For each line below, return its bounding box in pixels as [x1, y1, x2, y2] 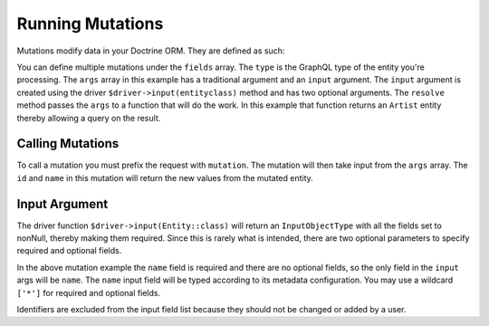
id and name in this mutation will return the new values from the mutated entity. [16, 172, 314, 183]
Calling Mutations [16, 136, 120, 151]
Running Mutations [16, 14, 164, 34]
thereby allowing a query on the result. [16, 112, 161, 123]
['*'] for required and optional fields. [16, 287, 161, 298]
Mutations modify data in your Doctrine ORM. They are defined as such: [16, 45, 285, 56]
